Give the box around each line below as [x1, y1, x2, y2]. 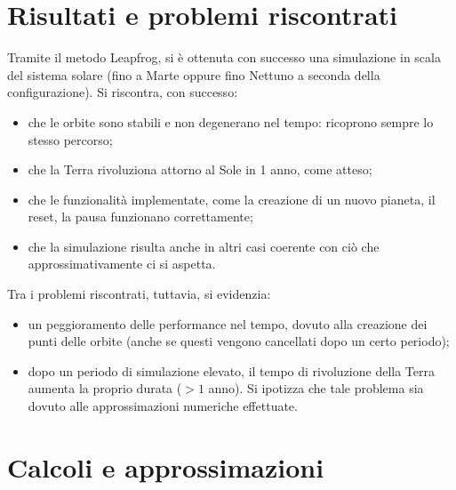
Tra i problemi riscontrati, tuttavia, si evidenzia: [7, 285, 271, 303]
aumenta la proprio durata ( [28, 379, 182, 398]
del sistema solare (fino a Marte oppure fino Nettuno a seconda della [7, 65, 380, 84]
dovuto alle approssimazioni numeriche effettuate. [28, 397, 298, 415]
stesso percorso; [28, 130, 113, 149]
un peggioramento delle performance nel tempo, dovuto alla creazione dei [28, 314, 428, 333]
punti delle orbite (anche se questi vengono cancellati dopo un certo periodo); [28, 332, 450, 350]
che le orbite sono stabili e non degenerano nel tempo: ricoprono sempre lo [28, 112, 434, 131]
